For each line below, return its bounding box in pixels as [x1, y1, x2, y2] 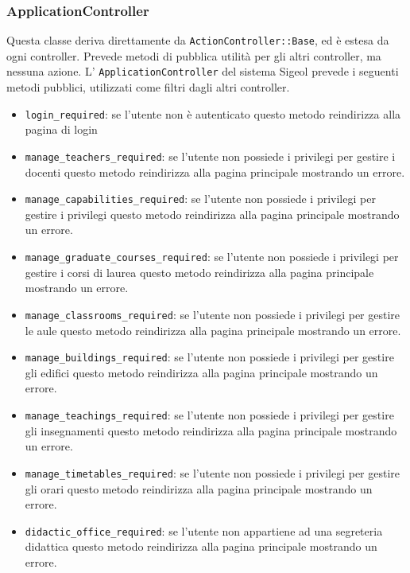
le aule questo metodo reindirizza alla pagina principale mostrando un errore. [25, 322, 401, 338]
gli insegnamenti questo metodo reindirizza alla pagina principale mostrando [25, 422, 397, 439]
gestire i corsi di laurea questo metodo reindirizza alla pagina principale [25, 263, 374, 280]
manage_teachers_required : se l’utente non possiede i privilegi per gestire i [25, 147, 396, 164]
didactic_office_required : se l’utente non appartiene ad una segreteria [25, 522, 383, 539]
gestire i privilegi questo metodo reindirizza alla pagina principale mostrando [25, 205, 400, 222]
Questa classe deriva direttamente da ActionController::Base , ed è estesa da [6, 32, 389, 49]
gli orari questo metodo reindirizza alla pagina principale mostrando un [25, 480, 373, 497]
